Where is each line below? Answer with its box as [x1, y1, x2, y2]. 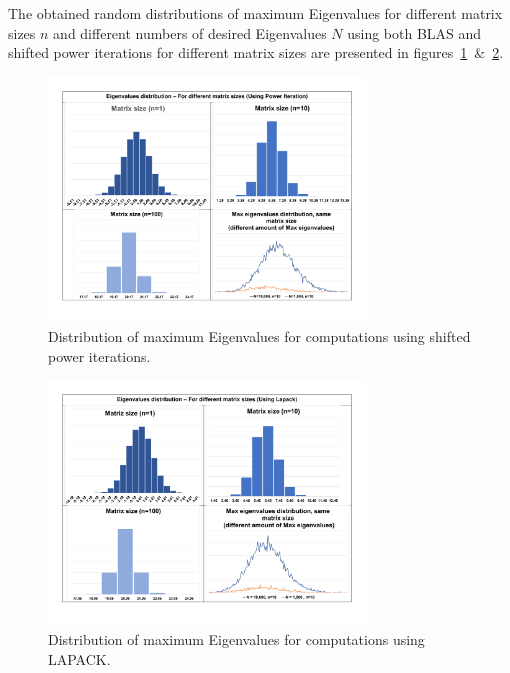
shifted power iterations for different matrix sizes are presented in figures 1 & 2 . [8, 42, 504, 63]
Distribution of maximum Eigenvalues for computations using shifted [48, 326, 471, 347]
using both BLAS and [347, 22, 482, 43]
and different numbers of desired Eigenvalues [53, 22, 327, 43]
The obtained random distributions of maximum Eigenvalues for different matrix [8, 3, 503, 23]
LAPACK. [48, 649, 111, 670]
